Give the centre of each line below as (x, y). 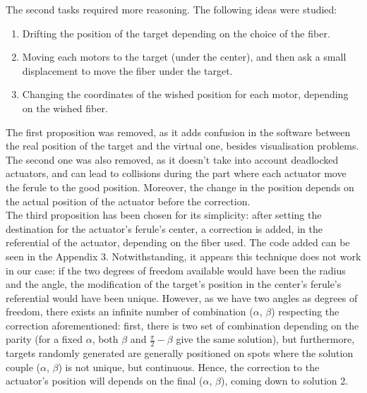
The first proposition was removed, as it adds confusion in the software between (178, 132)
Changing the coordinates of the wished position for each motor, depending (185, 94)
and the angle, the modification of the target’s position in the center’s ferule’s (174, 284)
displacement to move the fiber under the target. (127, 70)
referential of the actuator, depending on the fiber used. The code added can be (178, 242)
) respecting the (305, 312)
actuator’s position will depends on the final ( (104, 381)
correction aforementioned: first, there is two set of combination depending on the (182, 325)
